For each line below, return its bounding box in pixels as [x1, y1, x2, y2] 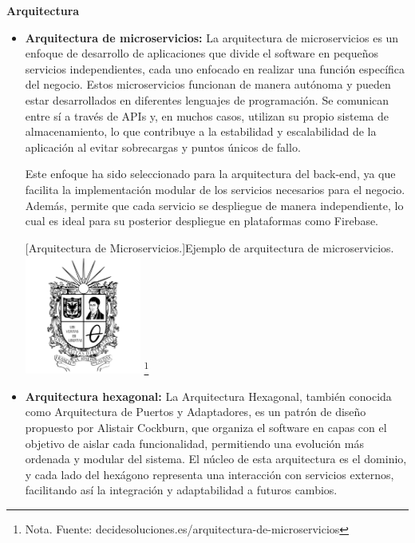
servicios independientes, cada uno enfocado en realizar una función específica [25, 60, 405, 77]
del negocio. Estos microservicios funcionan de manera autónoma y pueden [25, 76, 391, 93]
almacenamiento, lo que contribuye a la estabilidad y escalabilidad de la [25, 123, 377, 140]
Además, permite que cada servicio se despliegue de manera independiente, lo [25, 196, 404, 213]
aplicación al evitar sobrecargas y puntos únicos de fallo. [25, 138, 301, 155]
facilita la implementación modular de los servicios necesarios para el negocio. [25, 180, 405, 197]
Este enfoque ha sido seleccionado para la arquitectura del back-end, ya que [25, 165, 396, 182]
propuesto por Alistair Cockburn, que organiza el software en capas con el [25, 419, 387, 436]
